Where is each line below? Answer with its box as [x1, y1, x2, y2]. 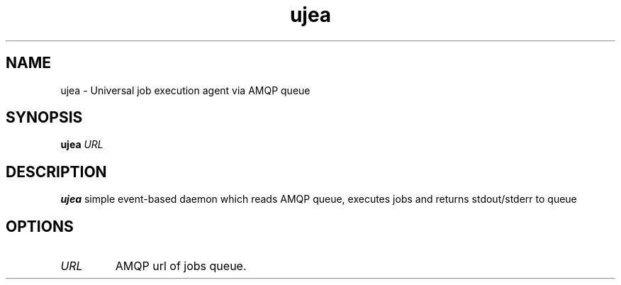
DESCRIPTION [6, 162, 107, 181]
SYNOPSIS [6, 108, 83, 127]
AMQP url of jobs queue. [115, 259, 247, 274]
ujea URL [60, 138, 103, 151]
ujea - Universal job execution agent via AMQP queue [60, 84, 310, 96]
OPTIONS [6, 217, 74, 235]
